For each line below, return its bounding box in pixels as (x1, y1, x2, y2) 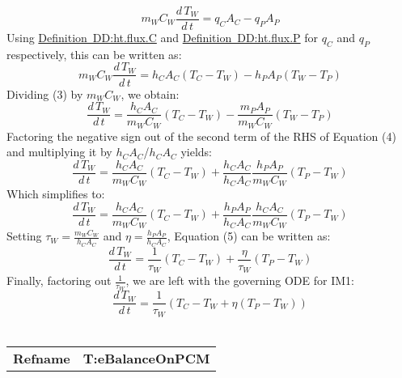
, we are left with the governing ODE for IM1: (125, 272, 354, 289)
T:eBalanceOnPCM (83, 348, 210, 367)
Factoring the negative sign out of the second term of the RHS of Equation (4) (6, 127, 396, 144)
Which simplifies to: (6, 185, 105, 202)
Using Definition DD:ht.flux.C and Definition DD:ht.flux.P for (6, 29, 319, 46)
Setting (6, 227, 42, 244)
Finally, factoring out (6, 272, 112, 289)
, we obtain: (121, 85, 180, 102)
